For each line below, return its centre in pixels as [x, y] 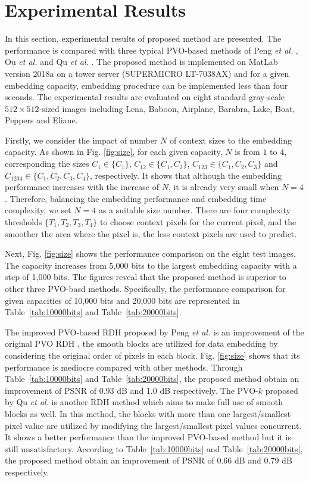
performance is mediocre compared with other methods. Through [124, 367]
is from [247, 152]
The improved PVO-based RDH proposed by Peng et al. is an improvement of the [154, 332]
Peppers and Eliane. [41, 120]
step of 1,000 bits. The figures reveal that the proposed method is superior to [146, 277]
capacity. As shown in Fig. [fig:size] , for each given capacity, [114, 152]
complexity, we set [38, 210]
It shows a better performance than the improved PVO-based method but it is [148, 437]
